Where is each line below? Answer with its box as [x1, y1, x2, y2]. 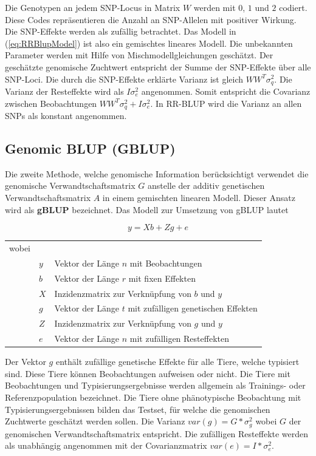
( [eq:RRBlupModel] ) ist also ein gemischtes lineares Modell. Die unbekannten [5, 36, 293, 49]
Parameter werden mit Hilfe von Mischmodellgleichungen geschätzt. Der [5, 49, 273, 61]
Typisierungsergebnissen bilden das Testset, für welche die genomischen [5, 403, 270, 415]
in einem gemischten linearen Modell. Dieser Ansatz [102, 191, 295, 204]
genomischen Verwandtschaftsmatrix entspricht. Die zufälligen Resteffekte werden [5, 427, 309, 440]
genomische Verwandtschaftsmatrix [5, 179, 136, 192]
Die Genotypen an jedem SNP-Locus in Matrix [5, 1, 180, 13]
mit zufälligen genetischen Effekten [128, 302, 258, 315]
